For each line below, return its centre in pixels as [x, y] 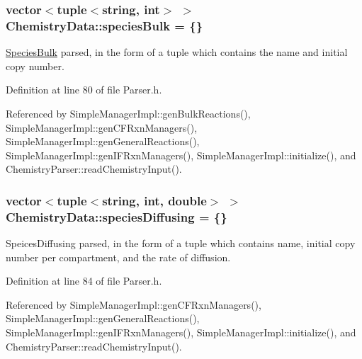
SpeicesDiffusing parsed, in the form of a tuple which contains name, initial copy [181, 243]
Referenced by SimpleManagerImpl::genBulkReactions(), [128, 113]
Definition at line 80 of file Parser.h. [84, 90]
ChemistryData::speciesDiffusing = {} [117, 216]
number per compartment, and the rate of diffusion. [118, 257]
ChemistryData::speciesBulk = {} [104, 25]
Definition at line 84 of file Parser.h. [84, 281]
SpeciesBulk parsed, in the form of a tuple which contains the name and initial [177, 52]
